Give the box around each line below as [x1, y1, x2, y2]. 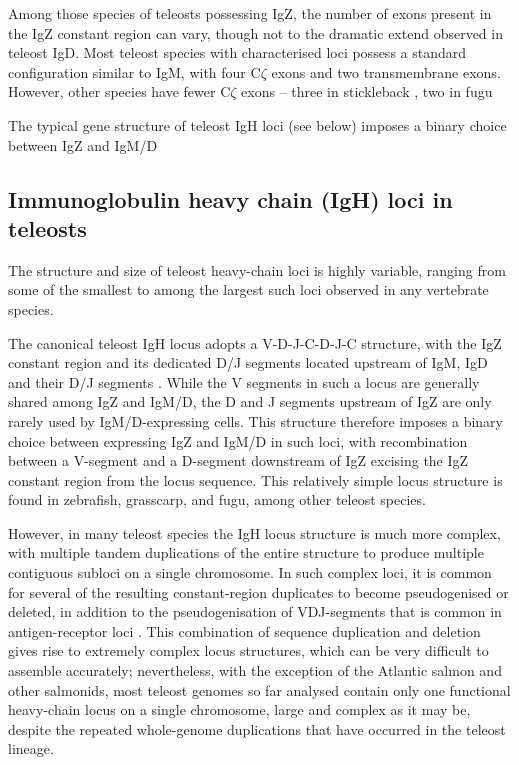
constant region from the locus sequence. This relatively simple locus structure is [8, 469, 503, 490]
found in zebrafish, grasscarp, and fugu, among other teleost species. [8, 489, 426, 510]
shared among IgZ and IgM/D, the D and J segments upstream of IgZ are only [8, 391, 492, 412]
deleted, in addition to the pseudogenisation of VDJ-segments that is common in [8, 601, 502, 622]
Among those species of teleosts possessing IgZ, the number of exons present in [8, 3, 492, 23]
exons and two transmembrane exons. [271, 61, 501, 82]
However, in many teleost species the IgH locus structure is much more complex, [8, 522, 501, 543]
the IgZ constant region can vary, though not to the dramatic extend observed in [8, 22, 503, 43]
